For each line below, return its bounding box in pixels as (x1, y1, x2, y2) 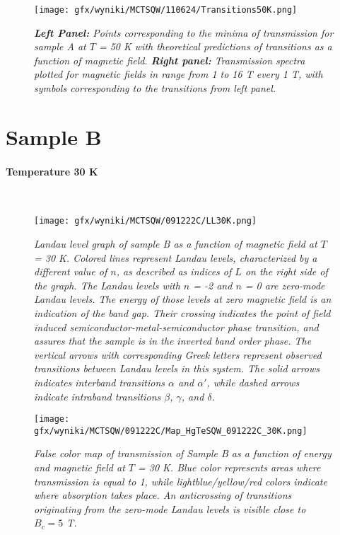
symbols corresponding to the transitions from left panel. (34, 81, 276, 96)
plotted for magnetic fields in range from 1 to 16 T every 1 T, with (34, 67, 323, 81)
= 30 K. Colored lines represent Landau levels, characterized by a (34, 250, 317, 265)
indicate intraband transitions (34, 389, 161, 403)
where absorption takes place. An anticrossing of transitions (34, 488, 292, 502)
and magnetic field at (34, 460, 125, 475)
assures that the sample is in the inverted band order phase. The (34, 333, 312, 348)
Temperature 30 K (6, 163, 98, 178)
